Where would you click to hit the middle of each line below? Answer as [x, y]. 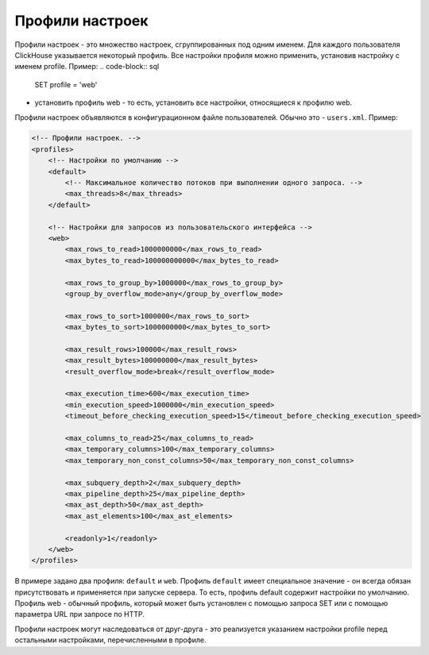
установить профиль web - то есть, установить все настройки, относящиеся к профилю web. [193, 102]
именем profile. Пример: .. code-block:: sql [87, 67]
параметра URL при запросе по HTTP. [79, 615]
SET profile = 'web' [66, 84]
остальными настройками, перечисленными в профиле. [110, 640]
